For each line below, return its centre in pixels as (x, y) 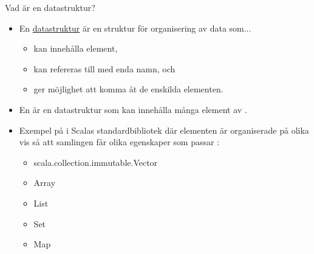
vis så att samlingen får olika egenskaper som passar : (119, 142)
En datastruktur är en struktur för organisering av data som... (135, 28)
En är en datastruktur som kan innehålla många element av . (133, 109)
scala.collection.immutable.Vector (96, 162)
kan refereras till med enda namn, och (104, 68)
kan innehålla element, (76, 48)
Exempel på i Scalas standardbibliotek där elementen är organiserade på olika (164, 130)
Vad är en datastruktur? (50, 7)
